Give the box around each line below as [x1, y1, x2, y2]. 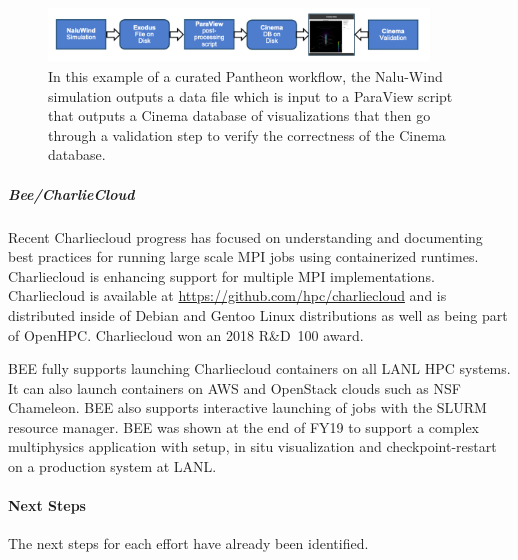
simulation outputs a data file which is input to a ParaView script [48, 85, 453, 106]
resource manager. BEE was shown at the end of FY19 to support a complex [8, 416, 479, 437]
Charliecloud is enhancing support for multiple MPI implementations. [8, 265, 435, 286]
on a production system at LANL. [8, 456, 217, 477]
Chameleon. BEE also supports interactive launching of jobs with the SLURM [8, 397, 487, 418]
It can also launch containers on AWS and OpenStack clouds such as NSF [8, 377, 461, 398]
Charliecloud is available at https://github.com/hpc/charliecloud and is [8, 285, 447, 306]
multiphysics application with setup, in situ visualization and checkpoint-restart [8, 436, 497, 457]
